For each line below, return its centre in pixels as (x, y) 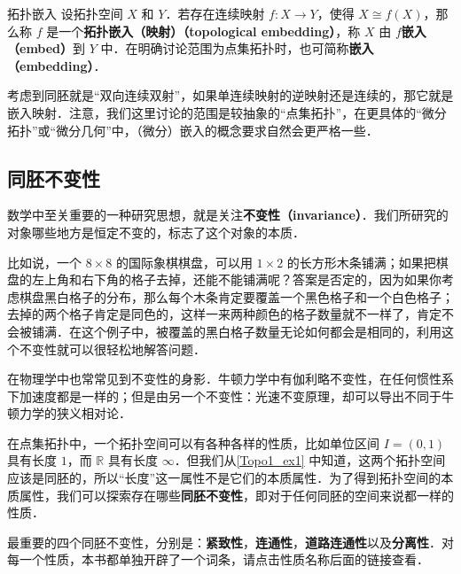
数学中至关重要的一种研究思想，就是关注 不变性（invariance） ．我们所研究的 (228, 215)
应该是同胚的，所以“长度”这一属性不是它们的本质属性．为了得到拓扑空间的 (224, 478)
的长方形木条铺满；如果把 (361, 262)
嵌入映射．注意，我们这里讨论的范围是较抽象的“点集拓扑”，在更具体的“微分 (227, 112)
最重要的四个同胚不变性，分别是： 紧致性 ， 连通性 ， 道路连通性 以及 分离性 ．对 (230, 542)
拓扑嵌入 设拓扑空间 (65, 13)
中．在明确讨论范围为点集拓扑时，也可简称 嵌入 (237, 48)
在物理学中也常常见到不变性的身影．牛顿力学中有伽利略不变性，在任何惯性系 (230, 379)
